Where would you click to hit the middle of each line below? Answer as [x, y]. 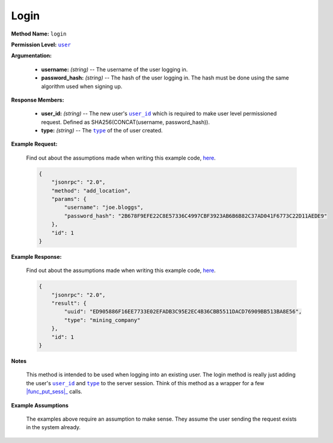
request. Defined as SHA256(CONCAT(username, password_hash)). [126, 122]
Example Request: [34, 144]
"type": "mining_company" [102, 320]
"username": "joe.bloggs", [104, 207]
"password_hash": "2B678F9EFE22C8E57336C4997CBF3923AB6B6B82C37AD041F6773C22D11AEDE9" [196, 216]
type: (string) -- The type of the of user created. [102, 131]
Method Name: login [39, 34]
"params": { [69, 199]
